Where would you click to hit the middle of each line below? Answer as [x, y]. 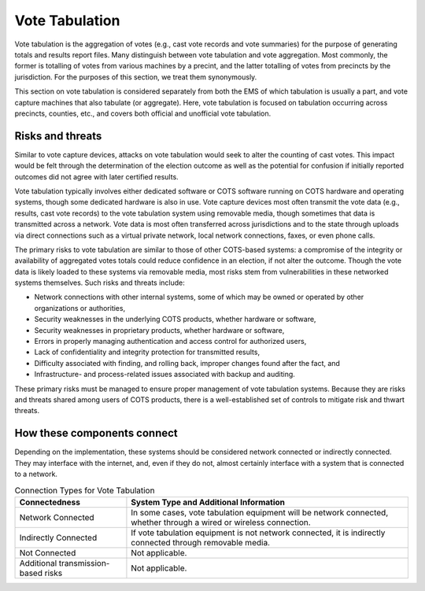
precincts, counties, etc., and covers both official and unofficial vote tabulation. [143, 113]
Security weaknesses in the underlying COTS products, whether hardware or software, [175, 320]
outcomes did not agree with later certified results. [96, 176]
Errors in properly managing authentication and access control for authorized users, [170, 342]
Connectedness [50, 502]
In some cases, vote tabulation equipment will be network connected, [260, 512]
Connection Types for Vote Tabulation [85, 490]
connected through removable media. [201, 542]
